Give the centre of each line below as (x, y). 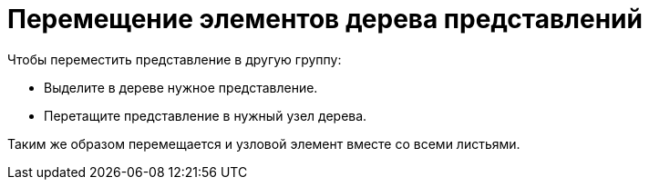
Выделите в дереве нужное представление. (181, 87)
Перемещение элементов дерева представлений (325, 19)
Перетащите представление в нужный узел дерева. (206, 115)
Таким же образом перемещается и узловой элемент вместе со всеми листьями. (264, 143)
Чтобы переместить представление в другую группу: (175, 59)
